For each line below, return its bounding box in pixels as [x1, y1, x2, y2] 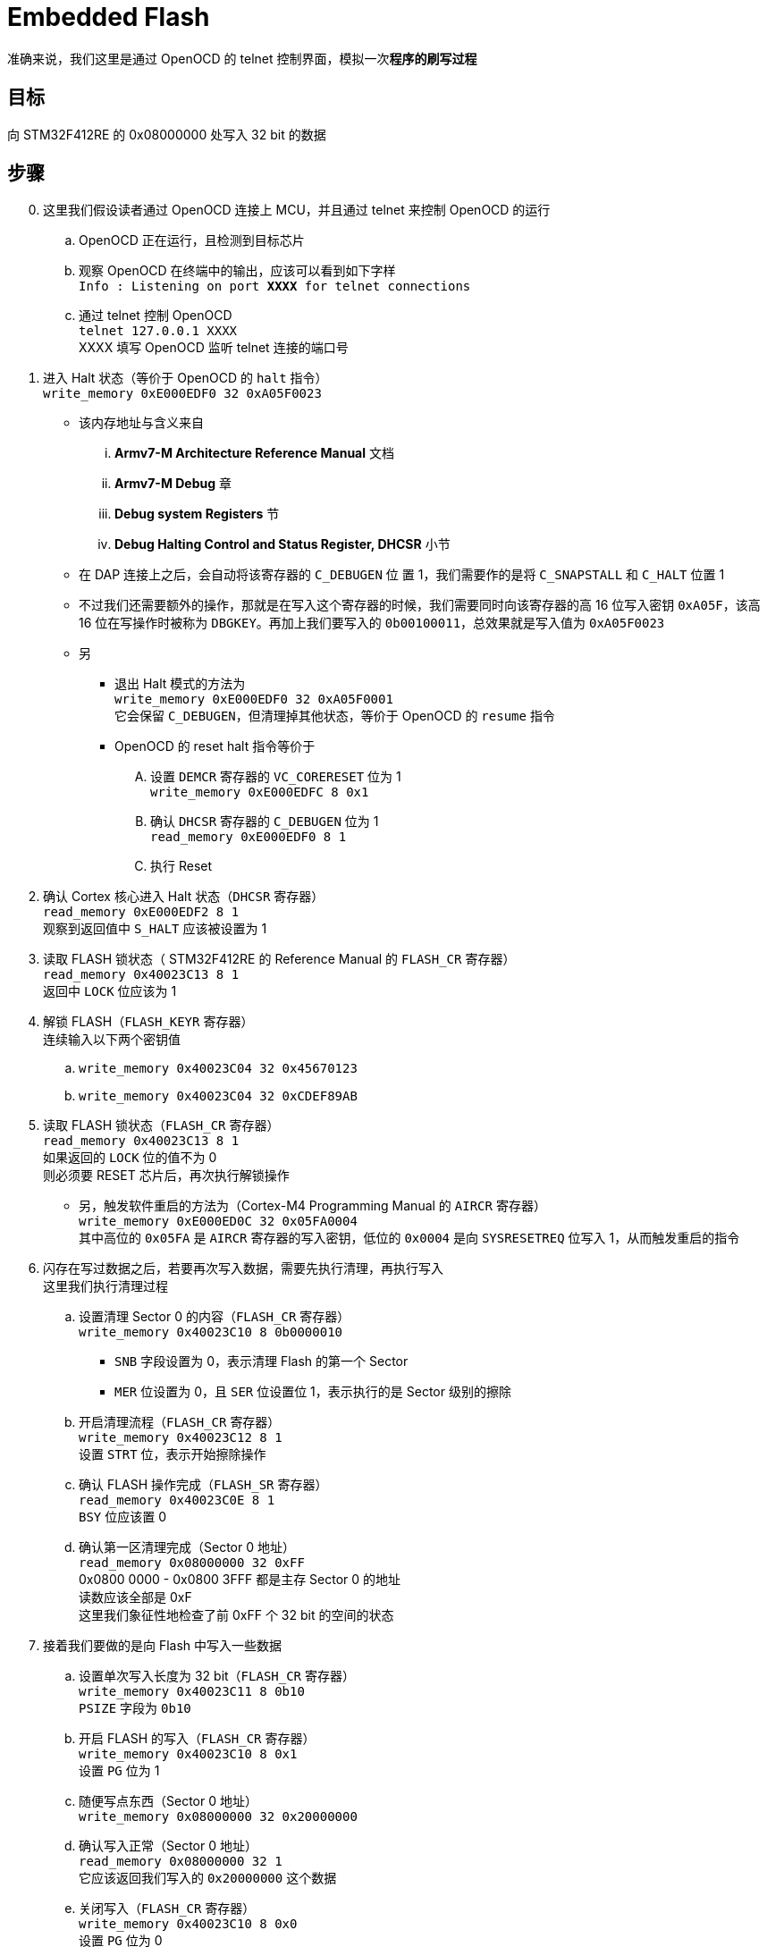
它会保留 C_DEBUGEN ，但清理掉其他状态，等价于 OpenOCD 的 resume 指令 [114, 708, 555, 724]
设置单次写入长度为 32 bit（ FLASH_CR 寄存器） [79, 1668, 355, 1684]
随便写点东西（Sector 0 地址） [79, 1793, 257, 1809]
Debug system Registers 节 [114, 506, 280, 522]
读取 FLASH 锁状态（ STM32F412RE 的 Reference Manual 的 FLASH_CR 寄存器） [43, 951, 516, 967]
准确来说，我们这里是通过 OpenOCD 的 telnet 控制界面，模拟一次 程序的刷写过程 [7, 50, 477, 66]
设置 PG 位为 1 [79, 1763, 160, 1779]
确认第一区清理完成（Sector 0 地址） [79, 1539, 295, 1555]
